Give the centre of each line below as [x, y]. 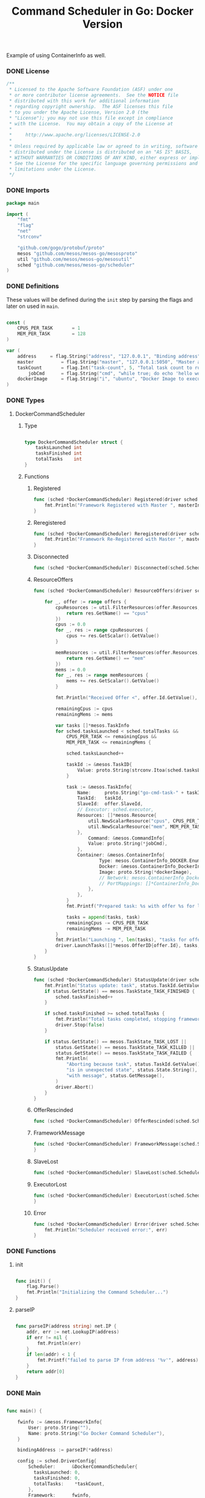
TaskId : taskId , [100, 798]
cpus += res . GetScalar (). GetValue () [113, 636]
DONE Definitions [33, 287]
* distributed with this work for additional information [84, 101]
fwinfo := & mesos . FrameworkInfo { [60, 1422]
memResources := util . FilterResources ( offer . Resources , [128, 652]
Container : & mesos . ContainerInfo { [121, 855]
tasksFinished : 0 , [57, 1478]
